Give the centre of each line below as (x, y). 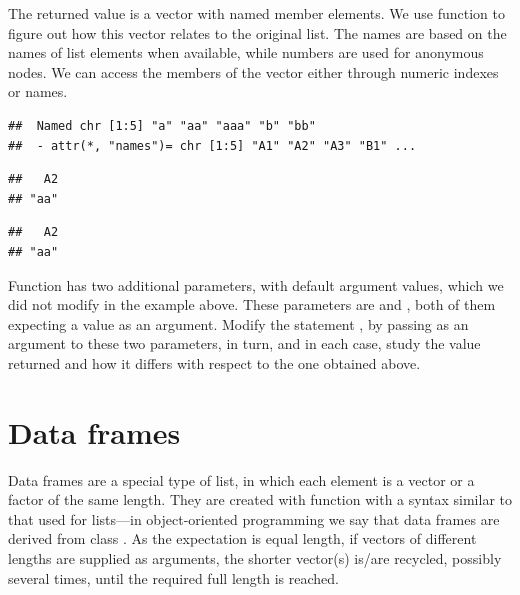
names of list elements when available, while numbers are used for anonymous (246, 52)
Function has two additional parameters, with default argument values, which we (256, 284)
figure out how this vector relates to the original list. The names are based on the (257, 32)
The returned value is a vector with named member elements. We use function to (256, 13)
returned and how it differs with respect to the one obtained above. (214, 362)
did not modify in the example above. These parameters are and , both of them (252, 304)
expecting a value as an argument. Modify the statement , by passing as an (238, 323)
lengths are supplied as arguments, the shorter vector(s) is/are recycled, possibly (255, 558)
